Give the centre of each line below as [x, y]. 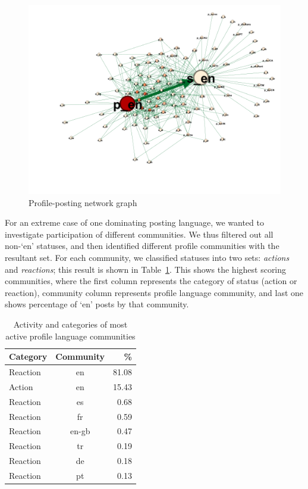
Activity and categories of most [70, 324]
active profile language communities [70, 336]
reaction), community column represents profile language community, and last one [154, 292]
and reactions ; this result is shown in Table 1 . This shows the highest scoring [146, 269]
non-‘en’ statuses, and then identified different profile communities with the [142, 246]
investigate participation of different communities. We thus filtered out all [139, 234]
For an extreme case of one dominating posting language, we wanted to [134, 222]
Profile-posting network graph [83, 202]
